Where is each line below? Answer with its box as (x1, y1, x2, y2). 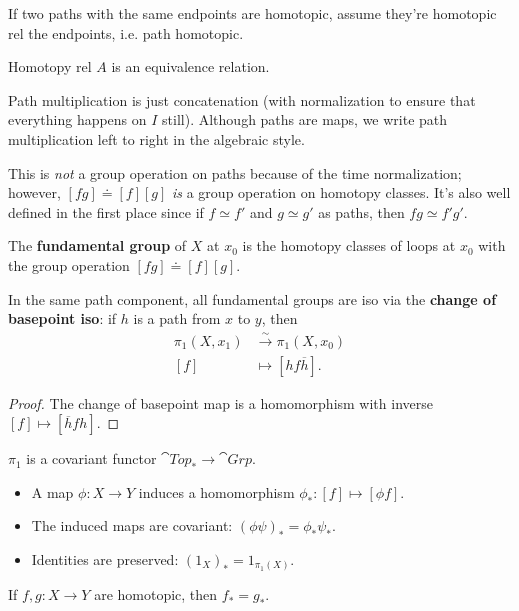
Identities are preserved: (31, 548, 179, 569)
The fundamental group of (8, 235, 187, 256)
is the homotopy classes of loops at (242, 235, 456, 256)
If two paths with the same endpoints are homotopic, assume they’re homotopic (8, 3, 497, 23)
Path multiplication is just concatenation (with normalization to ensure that (8, 89, 476, 110)
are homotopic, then (94, 584, 218, 605)
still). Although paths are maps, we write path (162, 109, 448, 130)
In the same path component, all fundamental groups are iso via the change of (8, 288, 497, 309)
